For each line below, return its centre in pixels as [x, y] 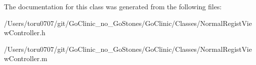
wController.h [25, 32]
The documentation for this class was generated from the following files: [113, 6]
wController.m [26, 58]
